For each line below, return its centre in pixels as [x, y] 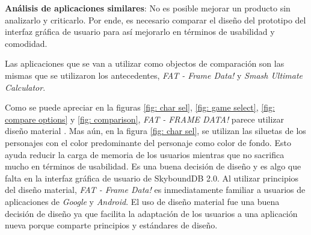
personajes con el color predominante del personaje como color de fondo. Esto [148, 142]
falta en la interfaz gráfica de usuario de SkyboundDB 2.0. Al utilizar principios [152, 178]
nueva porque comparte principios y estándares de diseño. [111, 225]
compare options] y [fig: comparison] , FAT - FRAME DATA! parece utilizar [145, 119]
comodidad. [26, 43]
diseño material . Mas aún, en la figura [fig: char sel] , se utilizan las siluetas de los [155, 131]
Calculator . [25, 87]
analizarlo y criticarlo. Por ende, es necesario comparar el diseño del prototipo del [155, 20]
